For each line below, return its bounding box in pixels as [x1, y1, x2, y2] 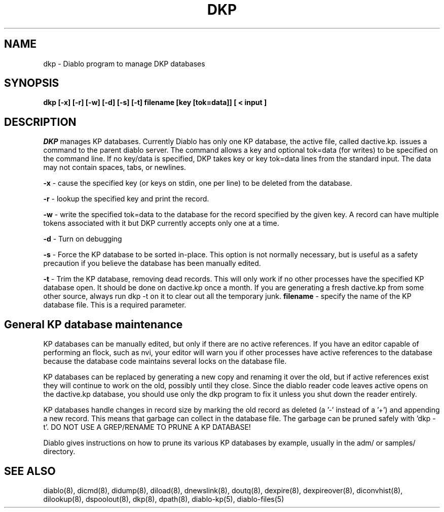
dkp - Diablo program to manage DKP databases [43, 59, 205, 68]
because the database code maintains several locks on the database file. [43, 357, 287, 366]
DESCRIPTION [4, 115, 77, 128]
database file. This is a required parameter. [43, 300, 187, 310]
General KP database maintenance [4, 318, 183, 331]
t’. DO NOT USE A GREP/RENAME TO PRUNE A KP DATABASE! [43, 423, 251, 432]
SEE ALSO [4, 464, 56, 477]
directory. [43, 447, 76, 456]
